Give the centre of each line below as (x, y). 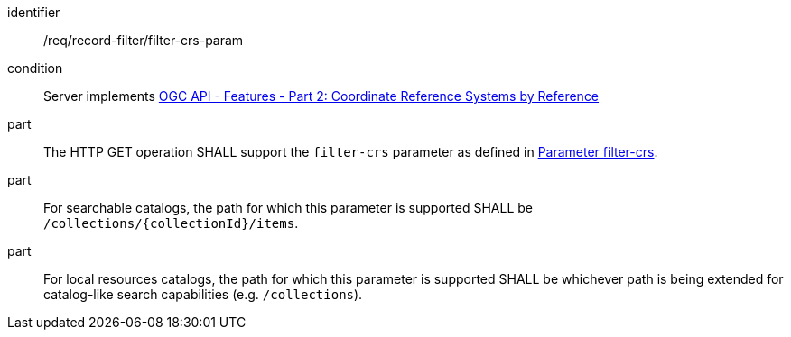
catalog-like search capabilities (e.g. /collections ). (203, 294)
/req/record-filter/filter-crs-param (144, 40)
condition (35, 68)
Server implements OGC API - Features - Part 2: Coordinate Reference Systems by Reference (321, 96)
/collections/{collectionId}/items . (171, 223)
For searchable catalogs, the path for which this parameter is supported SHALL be (288, 208)
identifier (34, 12)
